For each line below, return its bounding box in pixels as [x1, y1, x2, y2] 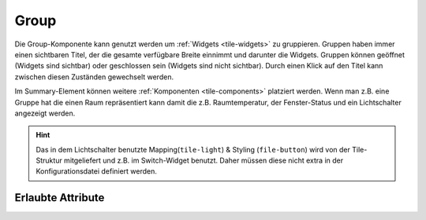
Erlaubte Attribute [14, 191, 105, 204]
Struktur [35, 156, 62, 165]
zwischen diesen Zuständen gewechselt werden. [14, 71, 174, 82]
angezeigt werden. [14, 108, 76, 118]
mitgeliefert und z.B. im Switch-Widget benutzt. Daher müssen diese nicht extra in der [63, 156, 343, 165]
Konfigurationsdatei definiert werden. [35, 167, 158, 176]
